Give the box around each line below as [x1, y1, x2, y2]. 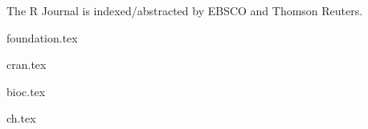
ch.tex [6, 110, 36, 127]
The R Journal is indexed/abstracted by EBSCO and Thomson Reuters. [6, 2, 363, 18]
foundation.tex [6, 29, 78, 46]
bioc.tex [6, 83, 46, 99]
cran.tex [6, 56, 47, 73]
